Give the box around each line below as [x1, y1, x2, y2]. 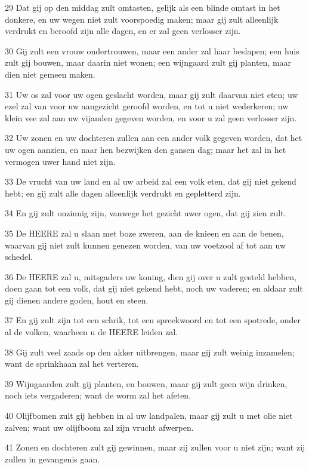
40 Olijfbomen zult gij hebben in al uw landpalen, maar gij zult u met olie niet [5, 409, 293, 422]
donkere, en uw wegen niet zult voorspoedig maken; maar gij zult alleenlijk [5, 13, 279, 25]
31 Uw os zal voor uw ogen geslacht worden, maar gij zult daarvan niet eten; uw [5, 88, 298, 100]
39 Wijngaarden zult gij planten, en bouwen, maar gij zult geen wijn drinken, [5, 377, 288, 390]
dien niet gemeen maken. [5, 68, 95, 80]
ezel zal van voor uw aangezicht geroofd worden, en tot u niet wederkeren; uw [5, 100, 289, 112]
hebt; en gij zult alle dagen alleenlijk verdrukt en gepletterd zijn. [5, 186, 241, 199]
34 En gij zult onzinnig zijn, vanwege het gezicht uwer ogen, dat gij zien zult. [5, 207, 286, 219]
